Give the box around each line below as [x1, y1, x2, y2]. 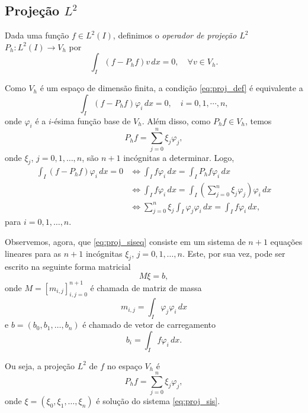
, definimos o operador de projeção [113, 29, 237, 41]
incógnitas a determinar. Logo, [123, 151, 235, 163]
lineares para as [5, 247, 62, 259]
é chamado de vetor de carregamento [82, 318, 216, 331]
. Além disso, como [142, 114, 211, 127]
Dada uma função [5, 29, 69, 41]
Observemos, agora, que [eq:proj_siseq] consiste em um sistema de [5, 235, 246, 248]
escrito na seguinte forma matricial [5, 260, 131, 273]
